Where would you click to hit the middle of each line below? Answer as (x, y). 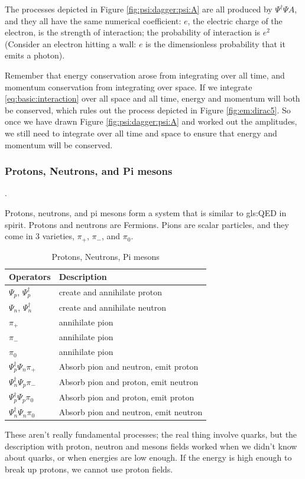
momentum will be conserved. (59, 144)
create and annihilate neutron (112, 307)
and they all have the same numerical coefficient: (93, 20)
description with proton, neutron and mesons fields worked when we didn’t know (151, 446)
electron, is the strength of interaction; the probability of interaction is (133, 32)
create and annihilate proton (110, 292)
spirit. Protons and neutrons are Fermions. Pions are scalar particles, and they (147, 224)
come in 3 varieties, (40, 236)
